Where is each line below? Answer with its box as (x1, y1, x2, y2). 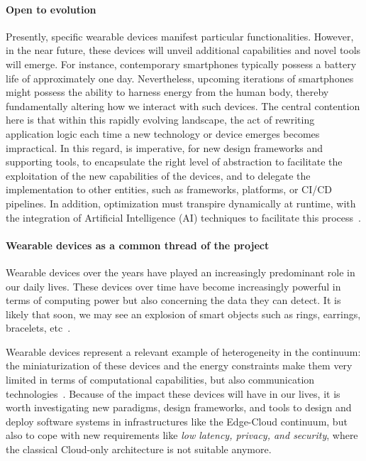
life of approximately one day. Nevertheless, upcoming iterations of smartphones (6, 70, 354, 85)
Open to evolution (6, 1, 96, 16)
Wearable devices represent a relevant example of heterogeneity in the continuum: (6, 344, 361, 359)
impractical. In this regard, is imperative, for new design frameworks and (6, 140, 323, 155)
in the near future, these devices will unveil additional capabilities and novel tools (6, 43, 361, 58)
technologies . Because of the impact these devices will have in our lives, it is (6, 386, 340, 401)
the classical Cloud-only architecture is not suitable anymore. (6, 442, 272, 457)
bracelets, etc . (6, 320, 71, 335)
